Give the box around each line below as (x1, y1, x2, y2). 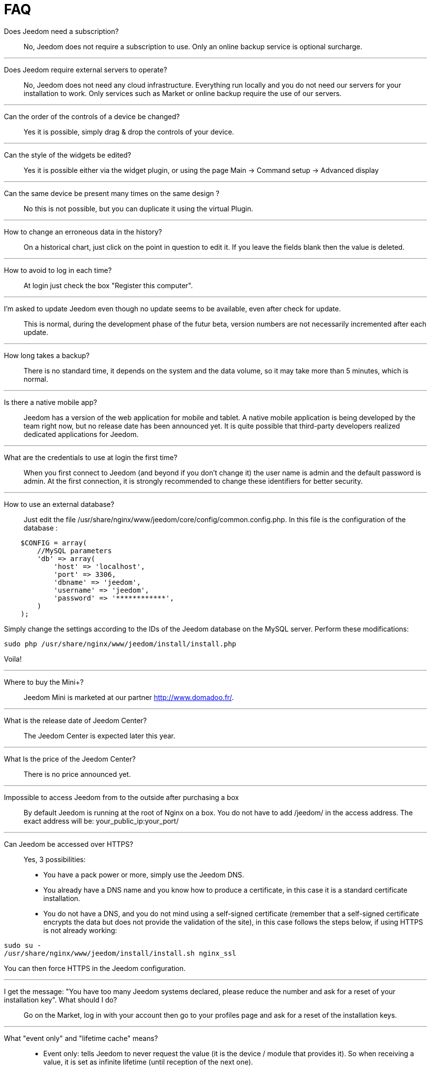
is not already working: (43, 926, 117, 935)
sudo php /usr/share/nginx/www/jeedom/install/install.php (4, 639, 237, 648)
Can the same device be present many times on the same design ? (4, 189, 219, 198)
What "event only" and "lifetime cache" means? (4, 1034, 158, 1042)
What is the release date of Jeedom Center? (4, 716, 147, 725)
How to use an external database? (4, 500, 115, 508)
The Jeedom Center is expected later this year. (24, 731, 176, 740)
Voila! (4, 654, 22, 663)
